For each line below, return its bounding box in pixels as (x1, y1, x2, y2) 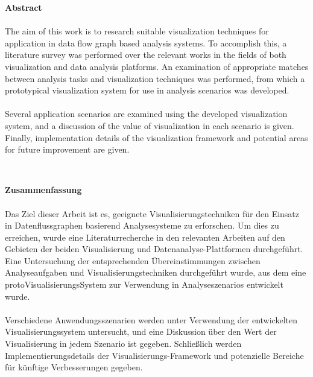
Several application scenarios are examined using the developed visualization (5, 107, 288, 120)
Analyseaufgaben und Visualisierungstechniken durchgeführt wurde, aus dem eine (5, 266, 306, 279)
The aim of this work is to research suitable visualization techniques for (5, 25, 269, 37)
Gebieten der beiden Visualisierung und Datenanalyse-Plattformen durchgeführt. (5, 242, 303, 255)
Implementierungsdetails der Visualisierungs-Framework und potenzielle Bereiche (5, 349, 304, 361)
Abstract (5, 1, 42, 13)
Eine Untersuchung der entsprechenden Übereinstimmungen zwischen (5, 254, 261, 267)
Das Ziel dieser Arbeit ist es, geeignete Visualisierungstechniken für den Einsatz (5, 207, 300, 220)
